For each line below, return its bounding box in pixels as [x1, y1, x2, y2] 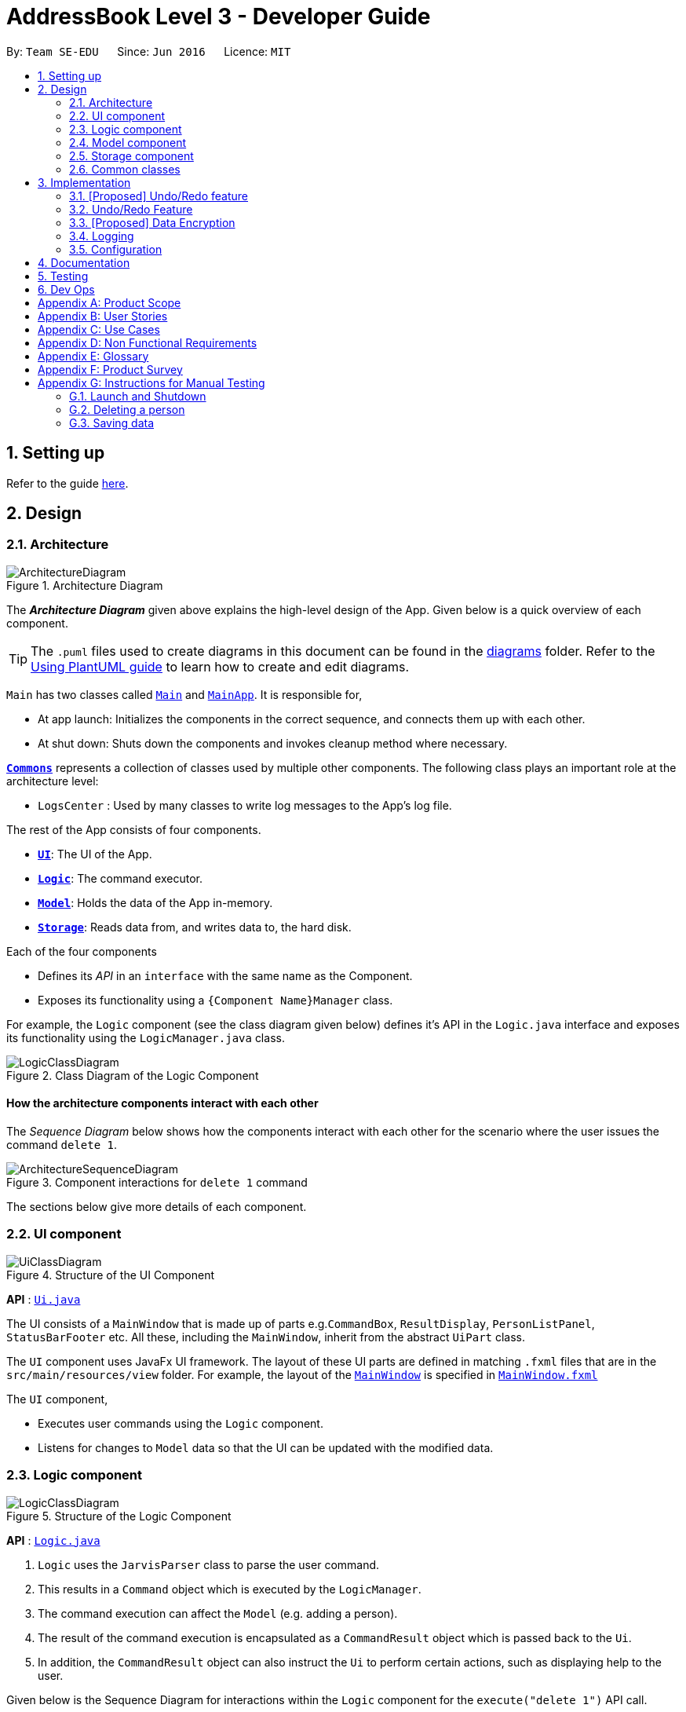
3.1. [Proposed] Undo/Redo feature [69, 188, 248, 203]
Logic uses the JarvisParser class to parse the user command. [38, 1557, 380, 1571]
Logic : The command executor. [38, 871, 203, 885]
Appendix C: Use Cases [38, 322, 160, 336]
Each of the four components [6, 944, 157, 958]
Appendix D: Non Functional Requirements [38, 335, 257, 349]
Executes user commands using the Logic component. [38, 1416, 323, 1430]
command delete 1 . [6, 1138, 118, 1152]
